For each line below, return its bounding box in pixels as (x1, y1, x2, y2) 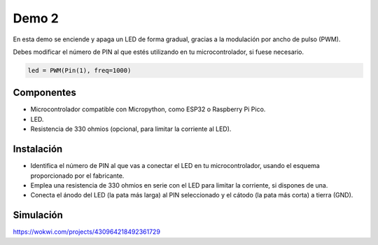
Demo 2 (13, 10, 59, 26)
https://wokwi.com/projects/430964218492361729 (13, 227, 161, 236)
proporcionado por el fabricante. (30, 171, 125, 180)
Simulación (13, 209, 63, 221)
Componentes (13, 87, 77, 99)
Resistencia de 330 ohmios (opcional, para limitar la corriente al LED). (30, 125, 232, 133)
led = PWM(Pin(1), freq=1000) (27, 66, 132, 74)
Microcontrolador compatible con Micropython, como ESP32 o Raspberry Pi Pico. (30, 105, 266, 113)
